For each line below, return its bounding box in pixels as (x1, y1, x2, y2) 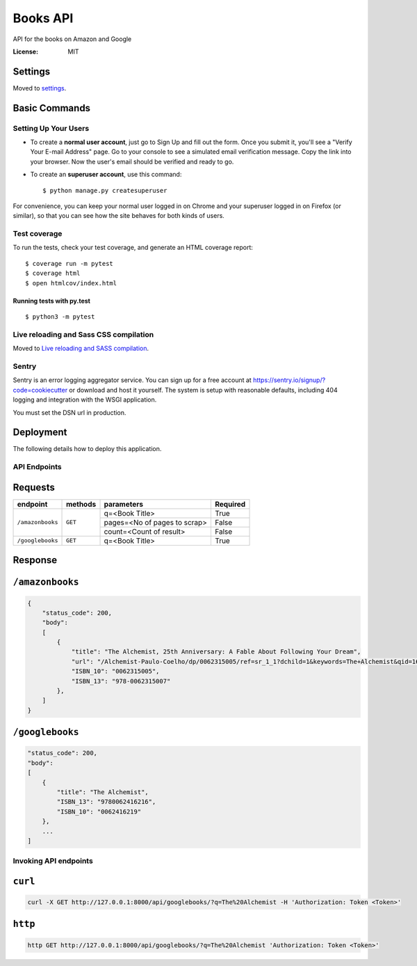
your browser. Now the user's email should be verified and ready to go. (30, 157, 234, 166)
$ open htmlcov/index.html (25, 279, 117, 287)
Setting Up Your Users (13, 123, 90, 133)
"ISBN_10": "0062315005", (71, 667, 160, 675)
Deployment (13, 427, 67, 438)
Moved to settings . (13, 84, 67, 92)
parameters (104, 499, 144, 509)
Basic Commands (13, 102, 90, 114)
